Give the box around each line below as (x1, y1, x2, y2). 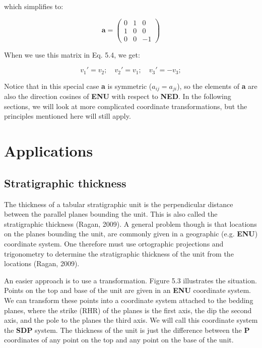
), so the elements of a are (177, 80, 257, 91)
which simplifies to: (4, 1, 63, 11)
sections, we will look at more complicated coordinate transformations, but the (4, 101, 247, 111)
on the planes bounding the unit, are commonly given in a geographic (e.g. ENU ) (4, 228, 258, 239)
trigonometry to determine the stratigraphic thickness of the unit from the (4, 248, 234, 259)
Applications (4, 140, 93, 161)
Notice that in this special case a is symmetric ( (4, 80, 152, 91)
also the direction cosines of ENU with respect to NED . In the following (4, 91, 231, 102)
